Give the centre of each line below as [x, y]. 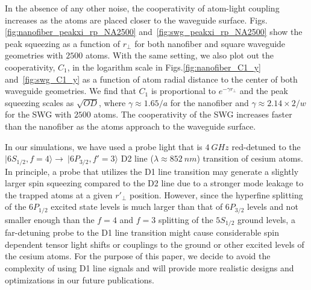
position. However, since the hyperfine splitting [216, 194]
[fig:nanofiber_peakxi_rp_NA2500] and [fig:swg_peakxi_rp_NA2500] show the [154, 32]
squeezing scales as [39, 102]
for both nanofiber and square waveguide [210, 43]
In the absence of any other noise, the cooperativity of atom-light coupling [142, 8]
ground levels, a [266, 219]
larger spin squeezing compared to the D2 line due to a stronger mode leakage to [154, 183]
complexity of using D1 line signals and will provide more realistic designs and [149, 268]
